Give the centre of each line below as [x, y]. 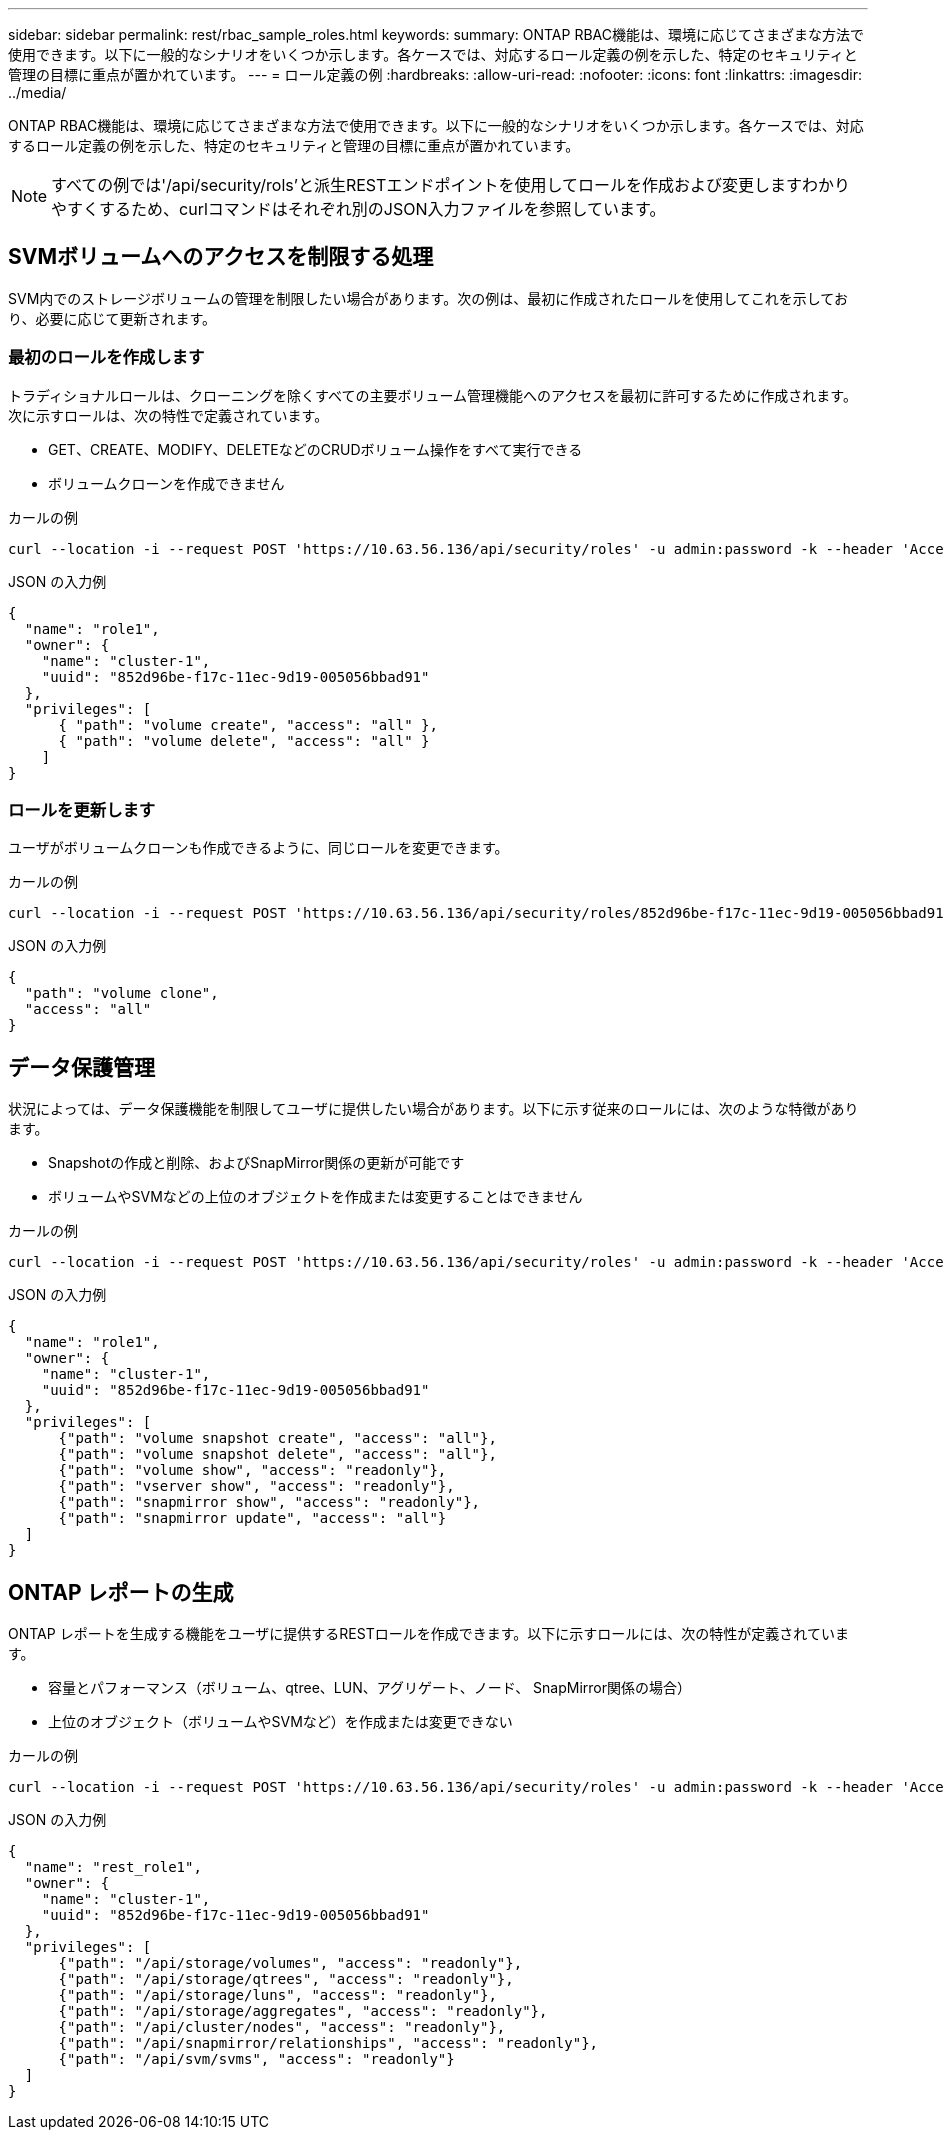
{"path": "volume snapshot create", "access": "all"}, [277, 1438]
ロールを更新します [82, 809]
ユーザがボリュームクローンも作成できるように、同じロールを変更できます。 [258, 848]
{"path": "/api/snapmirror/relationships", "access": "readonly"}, [328, 2043]
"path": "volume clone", [121, 993]
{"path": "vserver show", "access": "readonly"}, [256, 1486]
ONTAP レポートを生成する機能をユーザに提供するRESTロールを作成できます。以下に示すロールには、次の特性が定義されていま [428, 1634]
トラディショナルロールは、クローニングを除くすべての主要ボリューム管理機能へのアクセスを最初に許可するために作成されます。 [432, 395]
